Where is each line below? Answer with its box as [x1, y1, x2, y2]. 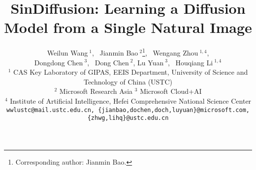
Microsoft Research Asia [59, 86, 133, 96]
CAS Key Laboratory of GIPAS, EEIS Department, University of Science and [13, 67, 248, 77]
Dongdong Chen [34, 57, 83, 67]
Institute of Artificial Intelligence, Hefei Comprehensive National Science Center [10, 95, 252, 106]
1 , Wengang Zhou [142, 46, 198, 57]
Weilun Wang [47, 47, 88, 57]
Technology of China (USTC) [83, 76, 173, 86]
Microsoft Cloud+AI [140, 86, 202, 96]
